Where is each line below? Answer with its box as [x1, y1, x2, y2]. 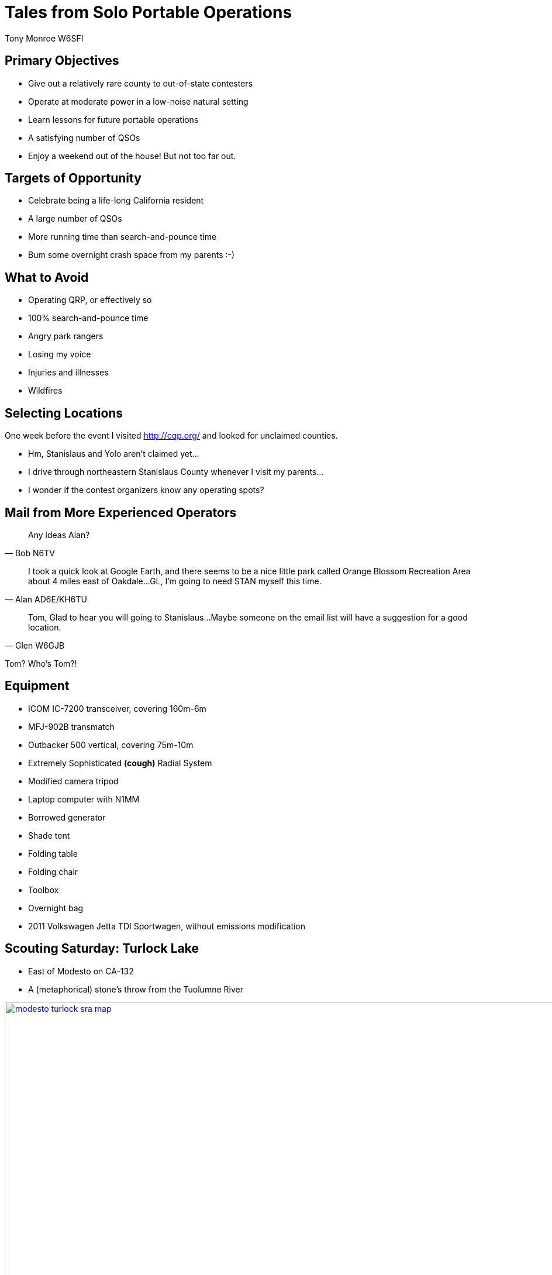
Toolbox [28, 884, 59, 895]
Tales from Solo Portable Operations [5, 2, 292, 22]
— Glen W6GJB [5, 640, 65, 650]
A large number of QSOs [28, 213, 122, 224]
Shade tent [28, 830, 70, 840]
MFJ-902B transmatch [28, 721, 115, 732]
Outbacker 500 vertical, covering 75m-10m [28, 739, 194, 750]
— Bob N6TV [5, 547, 55, 558]
